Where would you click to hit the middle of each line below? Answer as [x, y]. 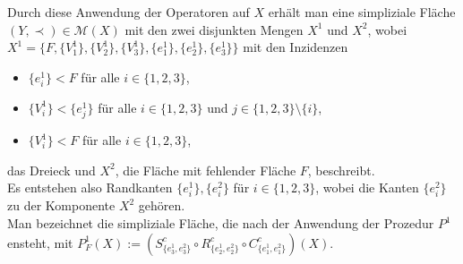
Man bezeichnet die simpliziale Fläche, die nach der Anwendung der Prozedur [221, 223]
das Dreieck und [51, 170]
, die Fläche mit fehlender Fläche [206, 170]
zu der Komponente [61, 205]
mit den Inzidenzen [296, 47]
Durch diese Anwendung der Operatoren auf [129, 12]
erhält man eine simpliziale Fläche [362, 12]
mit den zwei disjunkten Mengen [214, 29]
